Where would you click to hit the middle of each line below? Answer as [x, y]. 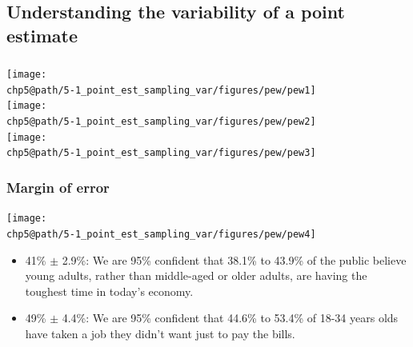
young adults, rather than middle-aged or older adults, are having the [196, 275]
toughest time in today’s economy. [109, 291]
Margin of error [58, 187]
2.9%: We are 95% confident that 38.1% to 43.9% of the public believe [234, 259]
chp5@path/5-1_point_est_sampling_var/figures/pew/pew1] [161, 90]
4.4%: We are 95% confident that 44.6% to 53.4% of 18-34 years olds [230, 318]
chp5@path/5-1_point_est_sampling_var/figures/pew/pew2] [161, 122]
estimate [42, 35]
